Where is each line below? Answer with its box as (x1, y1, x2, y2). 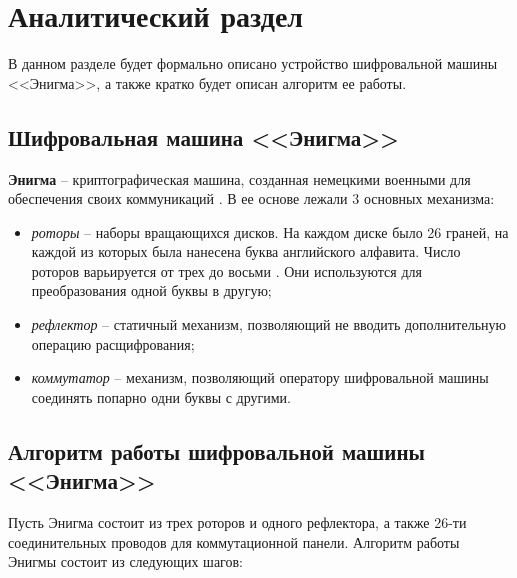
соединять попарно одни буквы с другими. (31, 386, 292, 407)
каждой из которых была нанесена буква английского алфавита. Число (31, 241, 461, 262)
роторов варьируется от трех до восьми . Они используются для (31, 260, 422, 281)
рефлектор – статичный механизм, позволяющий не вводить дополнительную (31, 314, 507, 335)
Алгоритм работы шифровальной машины (8, 435, 425, 466)
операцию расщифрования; (31, 333, 195, 354)
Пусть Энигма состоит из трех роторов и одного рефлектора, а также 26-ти (8, 512, 467, 533)
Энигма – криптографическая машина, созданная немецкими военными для (8, 168, 471, 189)
